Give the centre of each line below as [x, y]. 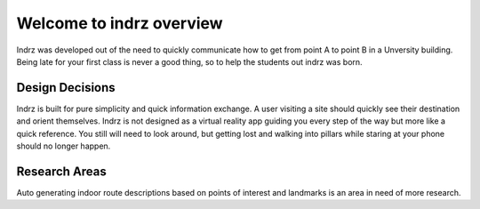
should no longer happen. [64, 146]
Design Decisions [66, 88]
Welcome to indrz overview [120, 23]
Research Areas [61, 171]
